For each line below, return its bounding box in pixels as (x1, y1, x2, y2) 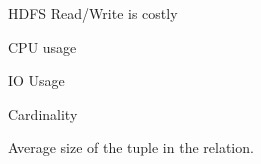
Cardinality (8, 103, 78, 124)
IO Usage (8, 70, 65, 91)
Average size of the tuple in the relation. (8, 137, 254, 158)
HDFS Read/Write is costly (8, 3, 178, 23)
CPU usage (8, 36, 77, 57)
